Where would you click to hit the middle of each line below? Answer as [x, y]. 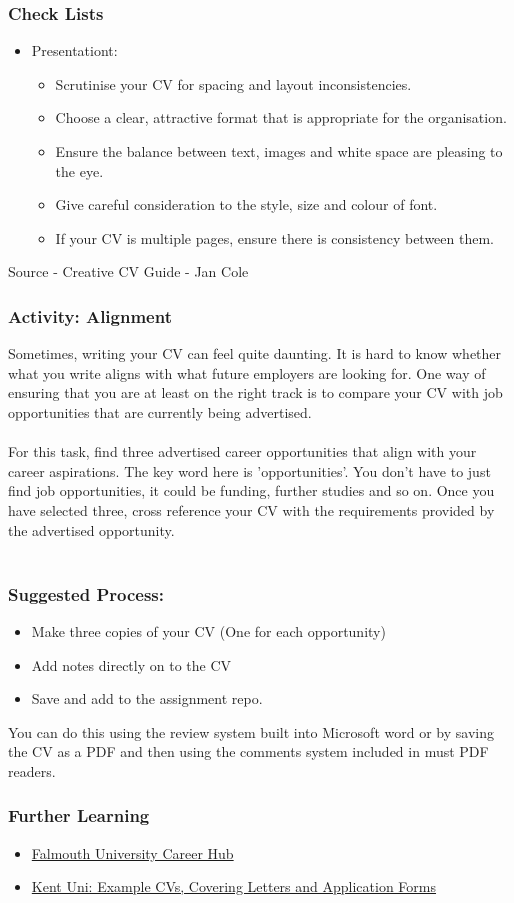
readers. [32, 770]
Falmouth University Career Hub [132, 852]
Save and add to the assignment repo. [147, 698]
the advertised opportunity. [91, 529]
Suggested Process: [86, 593]
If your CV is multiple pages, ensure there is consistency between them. [275, 237]
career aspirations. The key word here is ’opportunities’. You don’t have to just [249, 470]
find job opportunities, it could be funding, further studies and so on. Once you [251, 490]
